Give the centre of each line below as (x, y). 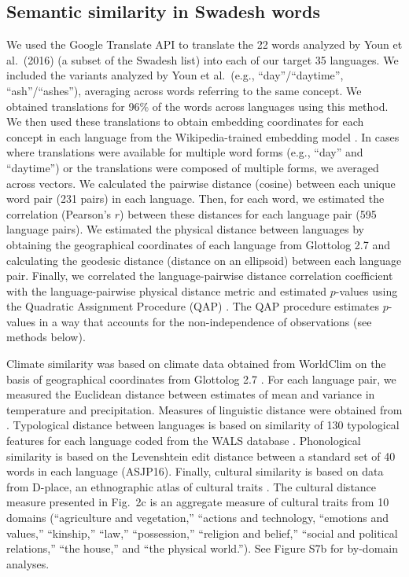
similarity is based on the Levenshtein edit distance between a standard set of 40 (201, 456)
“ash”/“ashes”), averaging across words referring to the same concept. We (184, 90)
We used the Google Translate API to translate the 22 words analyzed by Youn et (204, 44)
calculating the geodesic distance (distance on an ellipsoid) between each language (204, 260)
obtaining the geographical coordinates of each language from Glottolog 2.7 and (199, 244)
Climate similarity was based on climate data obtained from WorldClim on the (196, 364)
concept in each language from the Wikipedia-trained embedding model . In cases (203, 136)
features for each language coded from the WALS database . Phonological (184, 441)
